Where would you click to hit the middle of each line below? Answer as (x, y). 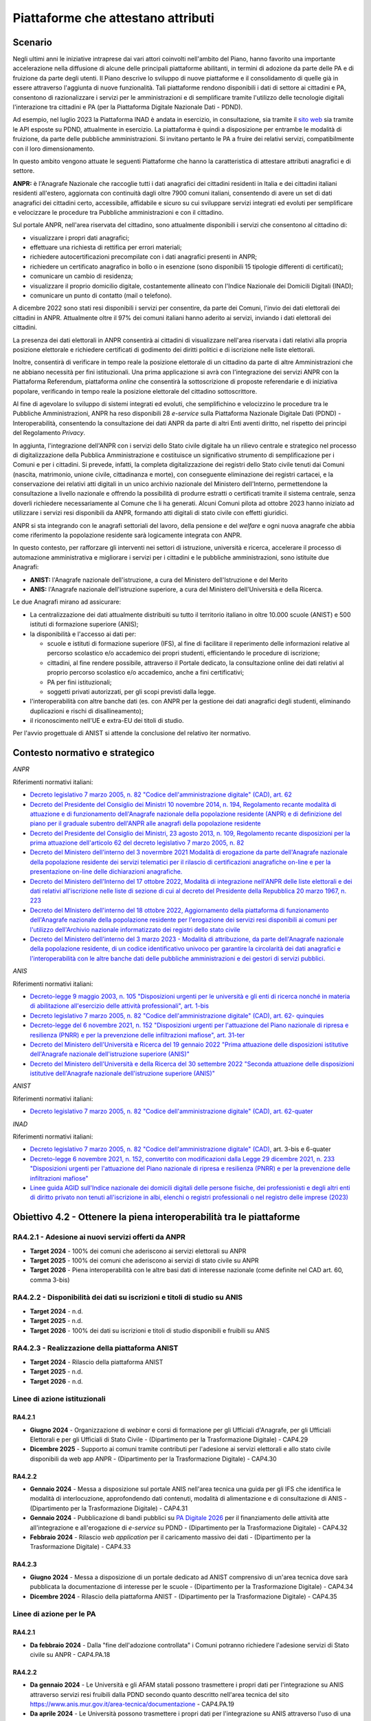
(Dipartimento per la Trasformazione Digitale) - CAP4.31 (109, 1508)
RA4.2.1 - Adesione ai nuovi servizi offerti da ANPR (99, 1237)
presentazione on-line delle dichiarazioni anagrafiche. (106, 872)
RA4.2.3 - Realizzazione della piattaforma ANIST (95, 1348)
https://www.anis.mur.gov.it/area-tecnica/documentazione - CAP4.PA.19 (132, 1704)
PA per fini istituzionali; (79, 682)
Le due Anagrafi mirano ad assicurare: (67, 602)
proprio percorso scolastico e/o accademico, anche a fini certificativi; (145, 673)
